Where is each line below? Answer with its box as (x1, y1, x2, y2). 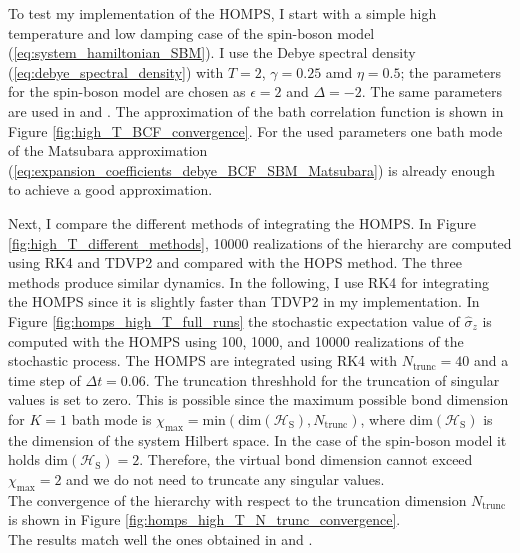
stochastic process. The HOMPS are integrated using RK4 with (8, 350, 397, 371)
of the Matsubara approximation (8, 140, 208, 161)
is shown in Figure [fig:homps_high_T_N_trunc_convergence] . (8, 509, 401, 530)
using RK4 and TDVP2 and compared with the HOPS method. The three (8, 252, 463, 273)
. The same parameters (361, 81, 502, 102)
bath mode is (71, 408, 152, 429)
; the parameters (400, 61, 501, 82)
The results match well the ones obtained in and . (8, 528, 313, 549)
